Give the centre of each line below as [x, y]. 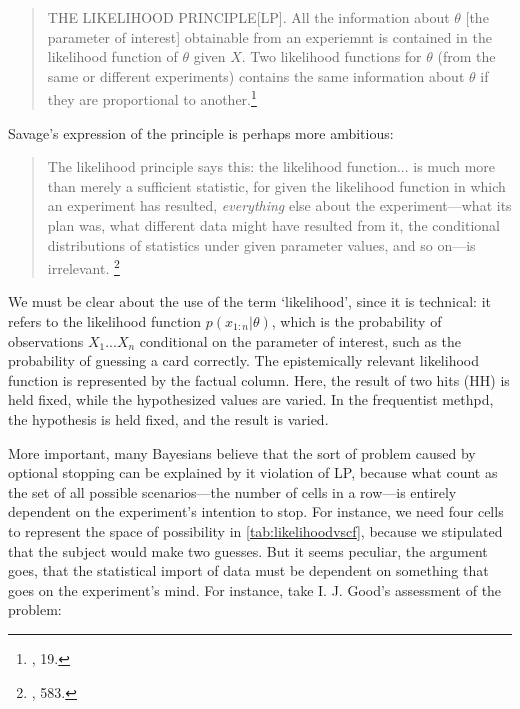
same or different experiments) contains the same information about [256, 75]
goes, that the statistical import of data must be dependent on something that [248, 570]
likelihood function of [112, 56]
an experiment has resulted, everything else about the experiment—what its [279, 205]
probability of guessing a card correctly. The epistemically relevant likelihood [244, 360]
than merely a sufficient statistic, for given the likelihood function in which [276, 185]
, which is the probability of [356, 321]
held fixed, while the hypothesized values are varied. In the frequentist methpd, [251, 399]
